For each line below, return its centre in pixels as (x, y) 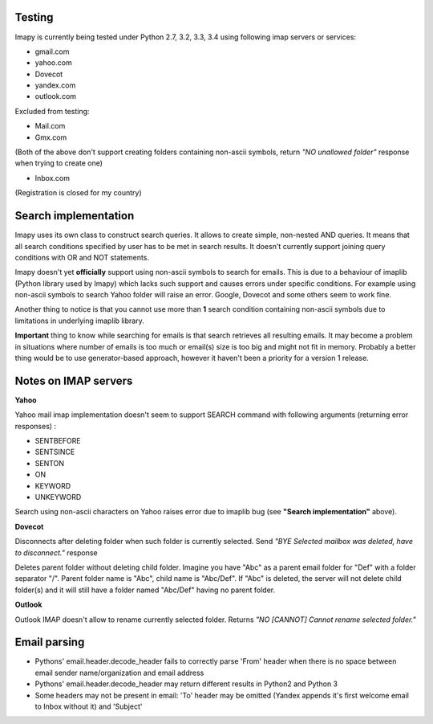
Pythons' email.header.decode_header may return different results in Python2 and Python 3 (186, 684)
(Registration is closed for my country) (78, 193)
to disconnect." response (56, 552)
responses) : (35, 426)
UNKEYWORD (58, 497)
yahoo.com (53, 63)
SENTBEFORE (58, 441)
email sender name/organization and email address (119, 673)
